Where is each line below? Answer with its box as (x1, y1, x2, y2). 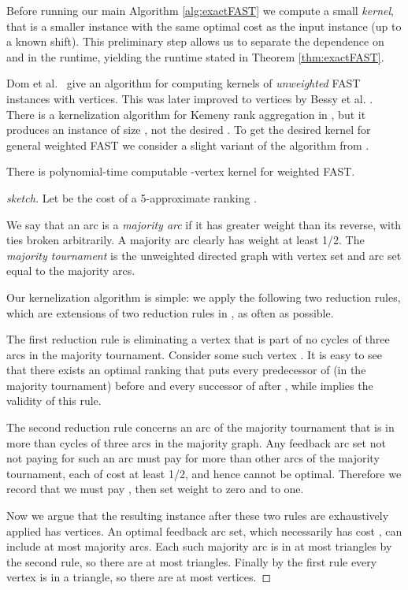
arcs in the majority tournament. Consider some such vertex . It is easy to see (6, 346, 383, 362)
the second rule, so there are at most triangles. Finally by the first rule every (6, 553, 377, 570)
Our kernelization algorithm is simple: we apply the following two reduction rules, (6, 288, 401, 305)
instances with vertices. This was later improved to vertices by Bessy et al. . (6, 90, 373, 106)
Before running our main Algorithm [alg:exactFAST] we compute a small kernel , (6, 2, 394, 18)
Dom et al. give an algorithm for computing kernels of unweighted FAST (6, 75, 361, 91)
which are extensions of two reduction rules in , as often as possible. (6, 304, 334, 321)
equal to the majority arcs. (6, 262, 135, 279)
